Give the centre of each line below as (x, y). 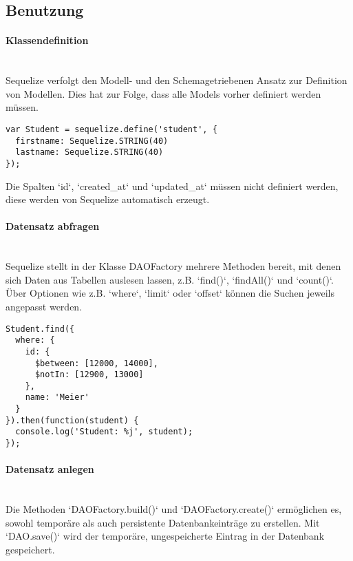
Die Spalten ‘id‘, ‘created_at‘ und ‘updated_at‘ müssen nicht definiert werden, (172, 186)
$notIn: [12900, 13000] (89, 375)
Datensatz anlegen (50, 469)
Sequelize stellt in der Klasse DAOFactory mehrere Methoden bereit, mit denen (173, 266)
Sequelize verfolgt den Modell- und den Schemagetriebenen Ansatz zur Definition (176, 80)
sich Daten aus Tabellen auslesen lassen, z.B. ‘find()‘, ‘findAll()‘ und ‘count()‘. (170, 279)
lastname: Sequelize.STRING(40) (89, 152)
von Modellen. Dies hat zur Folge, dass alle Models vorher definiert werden (163, 93)
